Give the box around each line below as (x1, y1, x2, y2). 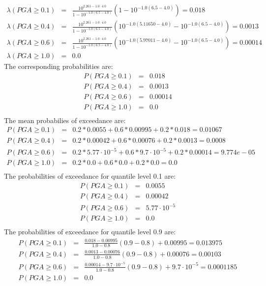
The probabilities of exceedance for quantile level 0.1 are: (4, 171, 176, 181)
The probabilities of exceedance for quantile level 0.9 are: (4, 226, 176, 237)
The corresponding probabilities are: (4, 61, 113, 71)
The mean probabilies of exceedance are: (4, 115, 126, 125)
